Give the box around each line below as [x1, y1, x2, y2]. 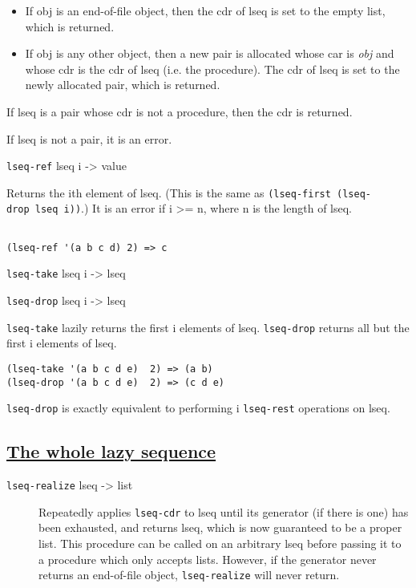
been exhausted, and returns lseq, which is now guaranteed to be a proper [38, 519, 402, 536]
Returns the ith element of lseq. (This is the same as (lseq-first [6, 184, 331, 201]
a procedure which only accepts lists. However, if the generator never [38, 550, 377, 567]
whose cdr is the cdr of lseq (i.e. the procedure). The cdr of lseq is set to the [25, 60, 400, 77]
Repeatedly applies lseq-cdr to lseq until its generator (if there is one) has [38, 503, 409, 520]
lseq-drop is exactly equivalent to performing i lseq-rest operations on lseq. [6, 399, 390, 416]
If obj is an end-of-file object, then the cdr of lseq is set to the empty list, [25, 2, 386, 18]
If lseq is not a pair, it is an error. [6, 130, 172, 147]
